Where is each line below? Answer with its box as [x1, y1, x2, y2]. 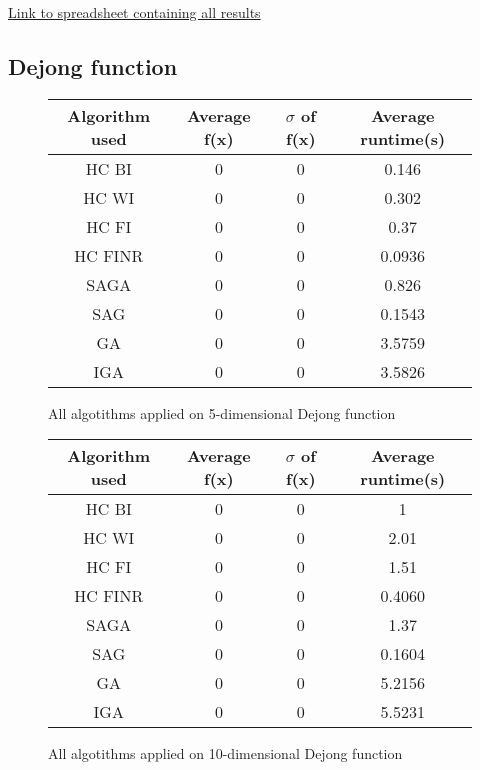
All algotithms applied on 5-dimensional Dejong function [48, 402, 396, 423]
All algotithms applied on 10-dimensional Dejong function [48, 743, 403, 764]
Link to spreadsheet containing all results [8, 2, 261, 22]
